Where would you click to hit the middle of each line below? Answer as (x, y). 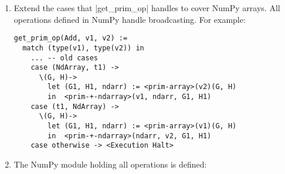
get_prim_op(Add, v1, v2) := (71, 38)
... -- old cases (64, 58)
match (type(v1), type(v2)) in (83, 48)
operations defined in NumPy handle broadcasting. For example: (130, 19)
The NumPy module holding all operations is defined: (110, 164)
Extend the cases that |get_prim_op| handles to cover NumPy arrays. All (147, 8)
